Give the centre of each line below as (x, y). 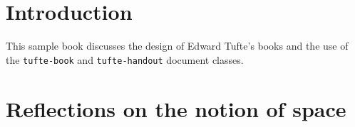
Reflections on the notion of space (176, 108)
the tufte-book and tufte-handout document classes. (125, 59)
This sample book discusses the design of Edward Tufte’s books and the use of (177, 46)
